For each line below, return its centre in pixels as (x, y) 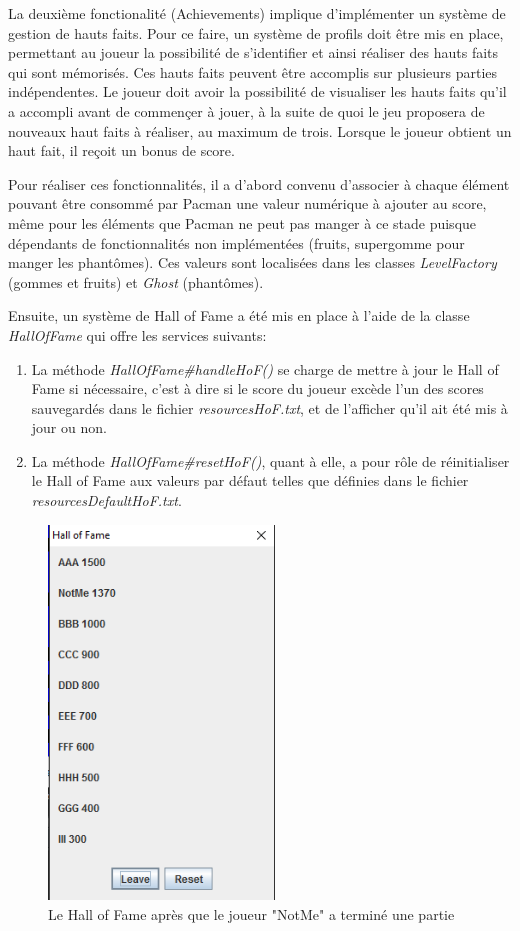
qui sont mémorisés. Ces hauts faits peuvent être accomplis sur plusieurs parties (253, 71)
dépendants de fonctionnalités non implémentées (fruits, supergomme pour (236, 242)
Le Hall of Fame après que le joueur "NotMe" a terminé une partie (251, 913)
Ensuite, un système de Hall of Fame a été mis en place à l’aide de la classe (239, 315)
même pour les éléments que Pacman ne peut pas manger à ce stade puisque (242, 222)
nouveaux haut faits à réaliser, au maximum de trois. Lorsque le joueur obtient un (260, 130)
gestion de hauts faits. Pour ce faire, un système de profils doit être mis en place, (256, 32)
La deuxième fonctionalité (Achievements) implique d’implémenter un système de (257, 13)
